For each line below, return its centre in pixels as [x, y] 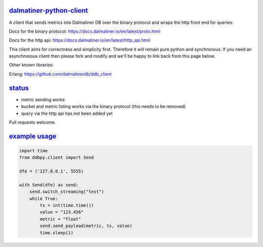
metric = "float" [60, 219]
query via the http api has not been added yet [67, 113]
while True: [44, 198]
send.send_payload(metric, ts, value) [86, 226]
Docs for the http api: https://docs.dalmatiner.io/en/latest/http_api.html [80, 40]
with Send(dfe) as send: [49, 185]
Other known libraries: [31, 65]
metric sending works [43, 100]
